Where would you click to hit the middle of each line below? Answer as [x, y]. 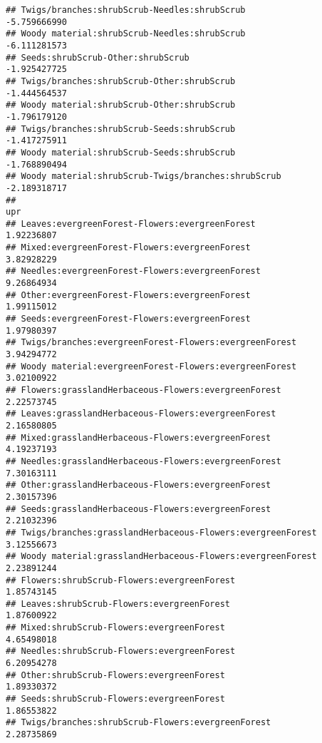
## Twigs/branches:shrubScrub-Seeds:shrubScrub [121, 129]
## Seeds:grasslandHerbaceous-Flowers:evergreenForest [139, 509]
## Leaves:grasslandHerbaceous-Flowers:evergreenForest [141, 414]
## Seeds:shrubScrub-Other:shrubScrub [98, 57]
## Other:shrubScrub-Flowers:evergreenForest [115, 675]
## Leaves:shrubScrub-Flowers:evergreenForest [118, 604]
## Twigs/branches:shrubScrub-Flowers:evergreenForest [139, 723]
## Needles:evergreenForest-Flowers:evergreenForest [133, 271]
